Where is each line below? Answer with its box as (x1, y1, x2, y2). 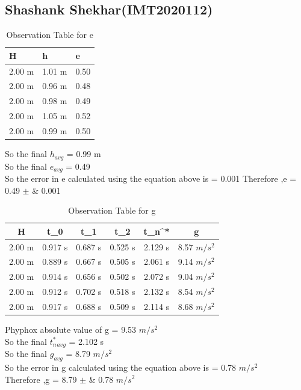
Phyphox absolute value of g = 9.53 (5, 323, 137, 336)
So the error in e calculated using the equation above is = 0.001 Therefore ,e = (5, 172, 297, 185)
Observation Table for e (6, 28, 93, 41)
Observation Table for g (68, 204, 156, 217)
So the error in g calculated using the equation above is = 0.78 (5, 361, 237, 373)
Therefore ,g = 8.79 (5, 373, 77, 385)
